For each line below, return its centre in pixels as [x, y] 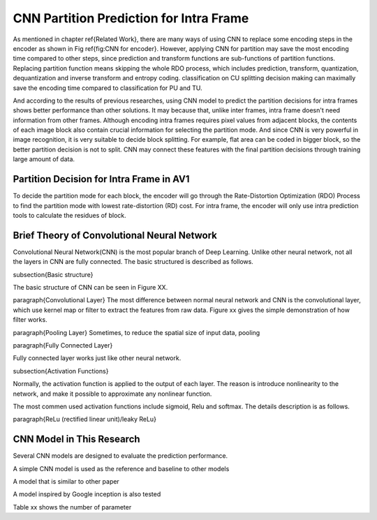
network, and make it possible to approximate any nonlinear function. [112, 394]
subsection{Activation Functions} [61, 371]
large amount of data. [44, 159]
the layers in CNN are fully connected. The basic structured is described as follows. [133, 262]
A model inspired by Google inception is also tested [87, 494]
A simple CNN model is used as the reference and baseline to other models [121, 468]
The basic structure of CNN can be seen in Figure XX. [90, 287]
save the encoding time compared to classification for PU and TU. [108, 88]
